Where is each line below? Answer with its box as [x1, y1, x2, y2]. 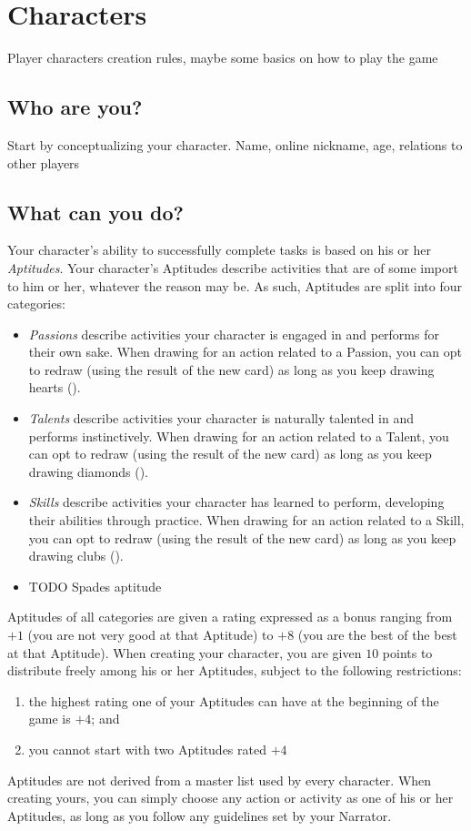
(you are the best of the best [297, 625, 457, 644]
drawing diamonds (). [28, 461, 148, 481]
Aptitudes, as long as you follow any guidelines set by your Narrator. [7, 806, 392, 825]
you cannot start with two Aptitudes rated [28, 739, 266, 758]
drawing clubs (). [28, 546, 124, 565]
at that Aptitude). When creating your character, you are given [7, 643, 362, 662]
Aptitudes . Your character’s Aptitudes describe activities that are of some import [7, 258, 458, 277]
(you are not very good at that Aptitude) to [27, 625, 274, 644]
